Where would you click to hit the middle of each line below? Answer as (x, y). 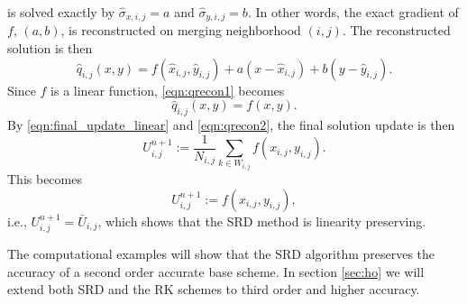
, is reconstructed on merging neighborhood (181, 30)
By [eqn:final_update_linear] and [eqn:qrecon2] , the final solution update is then (231, 125)
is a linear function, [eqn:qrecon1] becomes (168, 90)
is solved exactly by (61, 12)
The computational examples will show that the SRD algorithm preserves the (221, 254)
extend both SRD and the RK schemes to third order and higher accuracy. (214, 289)
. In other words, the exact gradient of (353, 12)
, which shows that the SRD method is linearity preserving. (262, 221)
